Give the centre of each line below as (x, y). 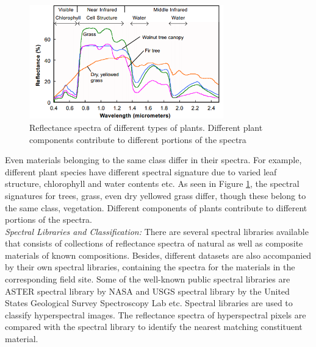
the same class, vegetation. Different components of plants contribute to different (156, 207)
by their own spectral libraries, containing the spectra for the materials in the (150, 267)
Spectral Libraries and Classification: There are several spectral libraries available (157, 231)
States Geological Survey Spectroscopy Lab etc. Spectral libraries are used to (149, 303)
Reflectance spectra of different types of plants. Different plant (146, 127)
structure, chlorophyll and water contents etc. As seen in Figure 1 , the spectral (152, 184)
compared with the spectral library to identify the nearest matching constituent (154, 327)
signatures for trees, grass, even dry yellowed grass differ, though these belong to (156, 195)
